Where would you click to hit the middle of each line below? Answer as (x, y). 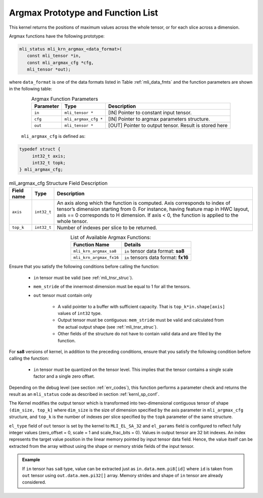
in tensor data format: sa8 (154, 251)
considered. (34, 482)
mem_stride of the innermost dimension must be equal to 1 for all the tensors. (112, 286)
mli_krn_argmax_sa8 (95, 251)
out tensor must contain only (63, 295)
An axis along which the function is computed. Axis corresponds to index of (144, 203)
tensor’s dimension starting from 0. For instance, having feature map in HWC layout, (153, 209)
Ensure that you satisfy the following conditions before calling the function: (84, 267)
